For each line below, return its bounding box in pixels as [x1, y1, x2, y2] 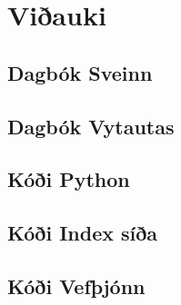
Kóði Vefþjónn [7, 271, 146, 300]
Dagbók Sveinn [7, 58, 153, 86]
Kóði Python [7, 165, 130, 193]
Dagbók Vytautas [7, 112, 175, 140]
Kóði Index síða [7, 219, 158, 247]
